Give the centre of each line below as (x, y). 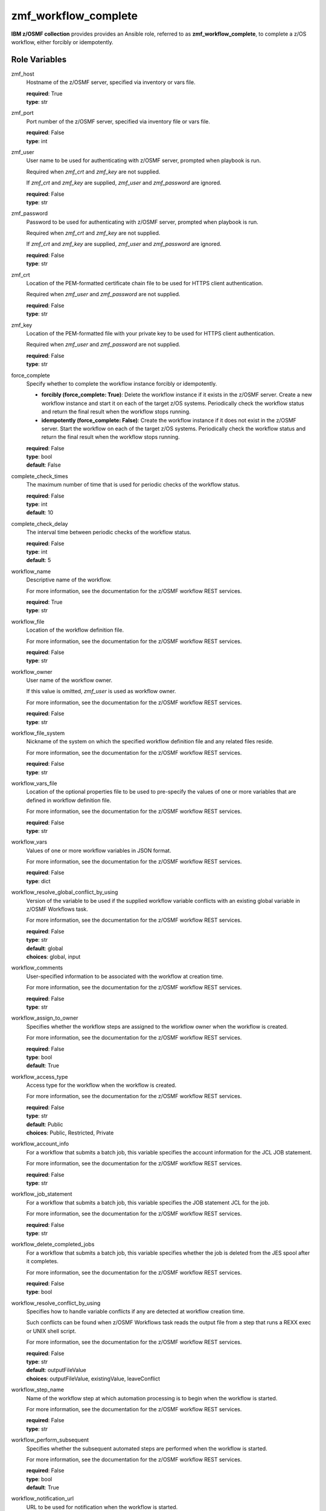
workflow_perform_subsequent (50, 1440)
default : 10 (40, 513)
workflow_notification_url (43, 1498)
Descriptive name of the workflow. (69, 580)
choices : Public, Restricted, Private (70, 1133)
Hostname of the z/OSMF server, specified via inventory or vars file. (111, 82)
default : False (44, 465)
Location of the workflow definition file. (75, 630)
